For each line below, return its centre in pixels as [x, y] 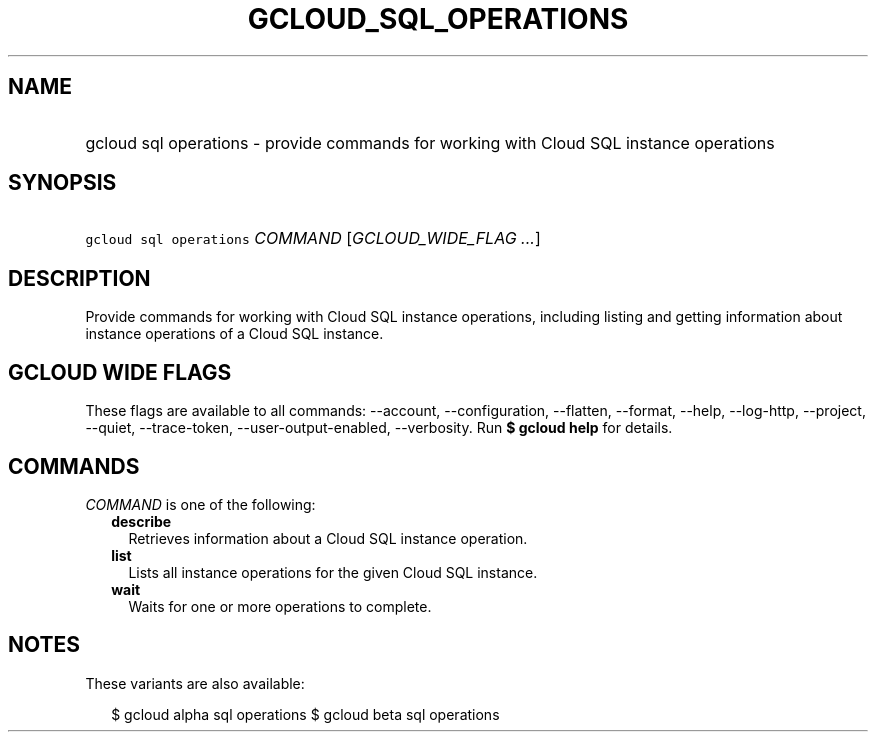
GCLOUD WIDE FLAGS [120, 372]
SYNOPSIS [62, 183]
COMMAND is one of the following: [200, 504]
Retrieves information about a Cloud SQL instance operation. [328, 538]
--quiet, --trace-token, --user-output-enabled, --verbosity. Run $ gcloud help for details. [379, 428]
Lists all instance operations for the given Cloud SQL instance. [333, 572]
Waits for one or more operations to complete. [280, 606]
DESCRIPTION [79, 278]
